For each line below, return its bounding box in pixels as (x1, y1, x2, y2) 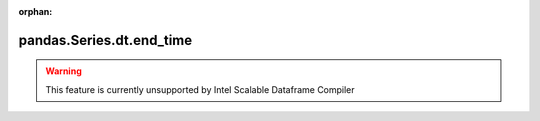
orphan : (18, 6, 53, 17)
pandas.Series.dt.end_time (18, 31, 193, 49)
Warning (45, 65, 82, 77)
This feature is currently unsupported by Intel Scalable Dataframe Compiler (45, 83, 355, 95)
